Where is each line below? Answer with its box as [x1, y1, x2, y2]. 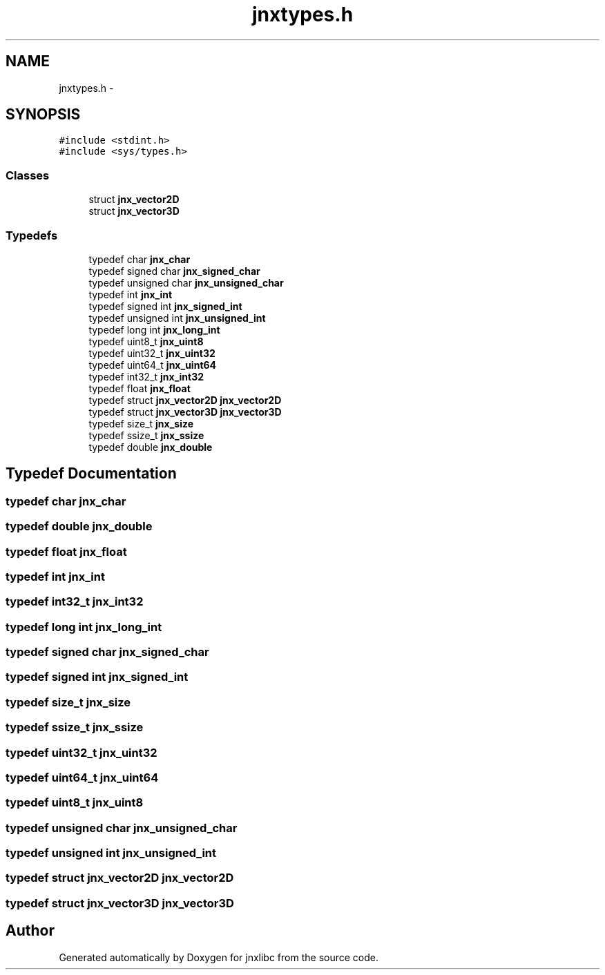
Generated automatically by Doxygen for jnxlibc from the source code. [59, 951, 378, 963]
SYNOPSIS [6, 106, 81, 124]
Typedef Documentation [6, 465, 177, 483]
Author [6, 922, 55, 940]
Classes [6, 168, 50, 182]
